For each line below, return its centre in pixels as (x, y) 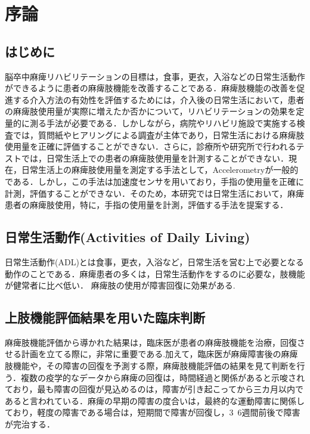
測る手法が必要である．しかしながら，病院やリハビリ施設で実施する (163, 123)
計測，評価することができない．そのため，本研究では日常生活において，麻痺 (154, 193)
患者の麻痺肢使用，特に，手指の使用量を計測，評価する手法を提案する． (147, 205)
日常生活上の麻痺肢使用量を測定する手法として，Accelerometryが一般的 (160, 170)
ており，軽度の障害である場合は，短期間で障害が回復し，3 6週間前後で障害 (153, 412)
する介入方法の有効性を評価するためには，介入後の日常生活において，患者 (159, 99)
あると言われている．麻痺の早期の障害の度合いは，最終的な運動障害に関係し (155, 400)
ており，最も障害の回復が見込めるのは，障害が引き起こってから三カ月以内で (154, 389)
